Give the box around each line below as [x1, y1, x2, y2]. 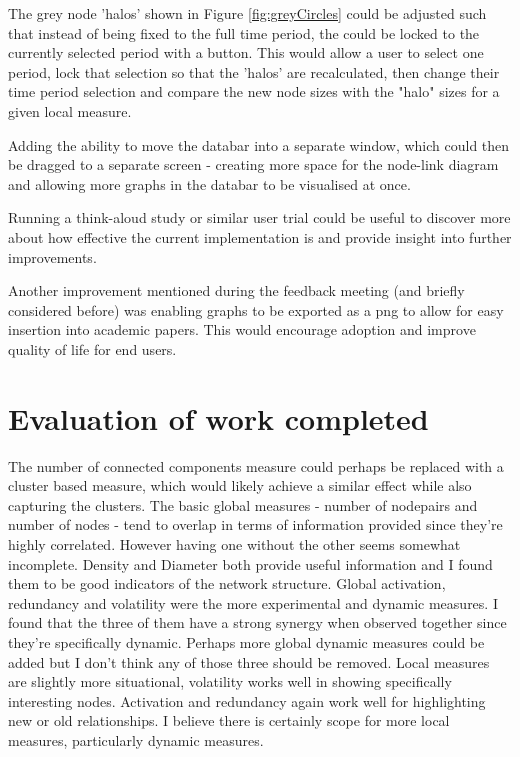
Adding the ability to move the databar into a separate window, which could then [8, 134, 510, 155]
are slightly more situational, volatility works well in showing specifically [8, 671, 452, 692]
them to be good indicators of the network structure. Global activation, [8, 573, 446, 594]
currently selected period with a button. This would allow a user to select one [8, 42, 484, 63]
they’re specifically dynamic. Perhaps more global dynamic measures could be [8, 631, 485, 652]
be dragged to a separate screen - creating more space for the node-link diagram [8, 154, 499, 175]
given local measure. [8, 100, 132, 121]
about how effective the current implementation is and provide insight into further [8, 226, 512, 247]
